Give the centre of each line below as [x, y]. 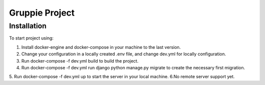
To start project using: [31, 38]
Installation [28, 26]
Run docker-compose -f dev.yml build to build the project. [80, 61]
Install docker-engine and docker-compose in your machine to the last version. [101, 47]
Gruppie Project [42, 13]
